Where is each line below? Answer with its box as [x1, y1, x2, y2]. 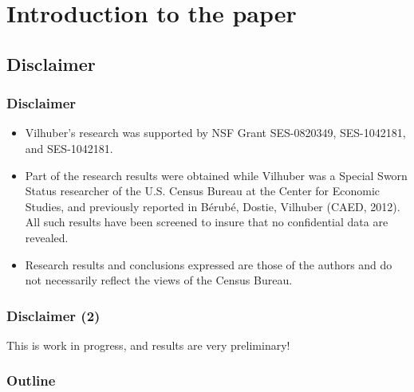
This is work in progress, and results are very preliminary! [6, 336, 290, 353]
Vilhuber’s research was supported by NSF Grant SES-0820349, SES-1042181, [25, 124, 406, 141]
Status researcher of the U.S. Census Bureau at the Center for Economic [25, 182, 380, 199]
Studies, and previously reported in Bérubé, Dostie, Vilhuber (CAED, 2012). [25, 198, 400, 214]
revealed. [25, 229, 69, 245]
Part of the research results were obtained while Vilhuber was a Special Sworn [25, 167, 408, 183]
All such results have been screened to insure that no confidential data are [25, 214, 388, 230]
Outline [6, 370, 56, 390]
